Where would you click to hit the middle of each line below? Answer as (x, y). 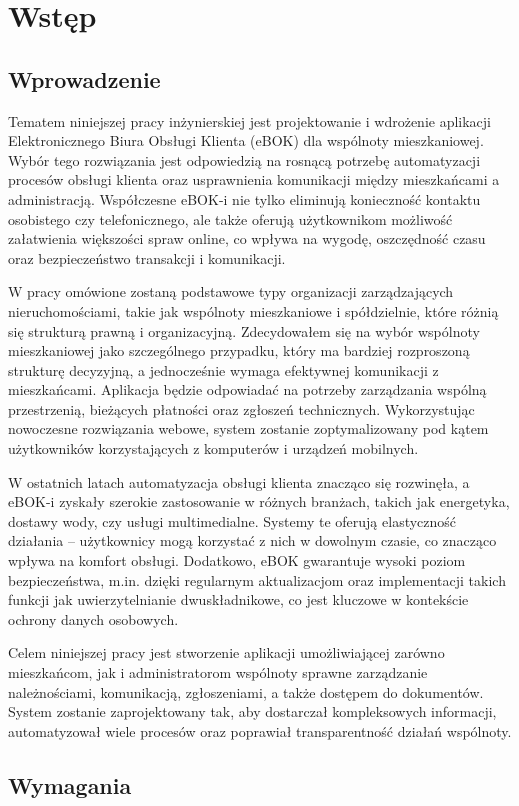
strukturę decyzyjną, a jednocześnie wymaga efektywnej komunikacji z (223, 369)
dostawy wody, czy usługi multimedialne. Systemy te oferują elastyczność (232, 520)
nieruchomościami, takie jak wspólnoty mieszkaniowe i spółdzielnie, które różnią (253, 310)
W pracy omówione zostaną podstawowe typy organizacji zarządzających (231, 291)
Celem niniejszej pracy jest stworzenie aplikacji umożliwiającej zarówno (226, 652)
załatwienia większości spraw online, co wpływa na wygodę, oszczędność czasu (247, 238)
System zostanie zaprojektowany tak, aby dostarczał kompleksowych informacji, (252, 711)
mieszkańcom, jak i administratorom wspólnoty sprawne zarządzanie (218, 672)
